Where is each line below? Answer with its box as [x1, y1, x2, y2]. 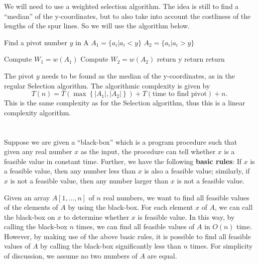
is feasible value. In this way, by [137, 211, 235, 222]
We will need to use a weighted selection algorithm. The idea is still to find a [4, 1, 239, 11]
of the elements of [4, 202, 58, 212]
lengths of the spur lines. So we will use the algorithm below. [4, 20, 190, 31]
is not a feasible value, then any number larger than [10, 175, 168, 185]
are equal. [147, 251, 177, 261]
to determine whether [63, 211, 129, 222]
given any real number [4, 146, 72, 157]
